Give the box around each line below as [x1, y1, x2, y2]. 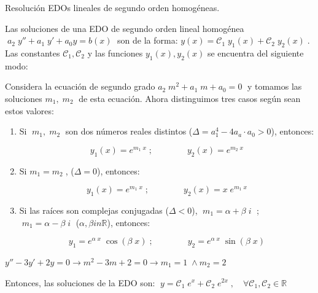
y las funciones [87, 46, 143, 59]
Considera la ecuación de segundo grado [5, 80, 155, 93]
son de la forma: [117, 34, 178, 47]
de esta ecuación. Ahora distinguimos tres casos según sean [79, 92, 301, 104]
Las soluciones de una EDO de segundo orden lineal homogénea [5, 21, 244, 34]
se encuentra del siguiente [207, 46, 304, 59]
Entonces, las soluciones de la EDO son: [5, 276, 155, 289]
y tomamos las [247, 80, 302, 93]
